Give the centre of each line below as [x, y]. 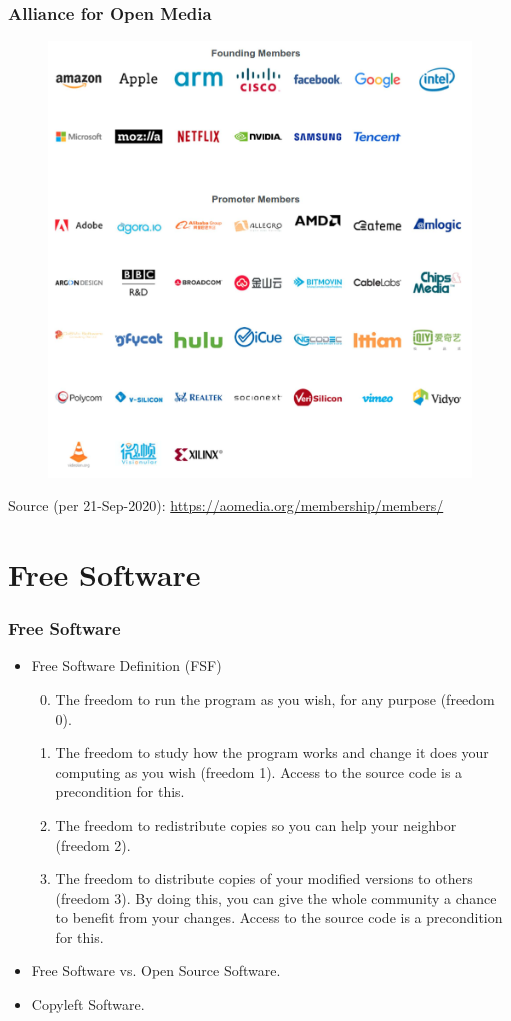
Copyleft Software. [88, 1004]
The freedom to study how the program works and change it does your [272, 752]
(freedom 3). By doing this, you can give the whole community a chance [276, 897]
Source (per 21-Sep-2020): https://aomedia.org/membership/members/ [226, 505]
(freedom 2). [93, 844]
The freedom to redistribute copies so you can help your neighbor [256, 824]
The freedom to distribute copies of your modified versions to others [264, 878]
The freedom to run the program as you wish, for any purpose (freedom [275, 698]
